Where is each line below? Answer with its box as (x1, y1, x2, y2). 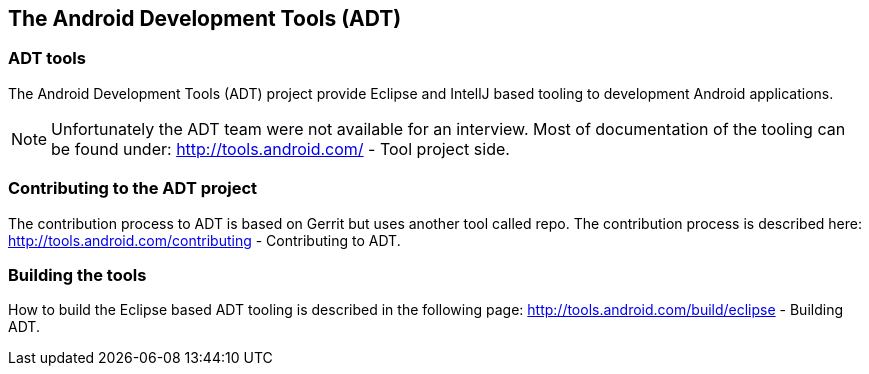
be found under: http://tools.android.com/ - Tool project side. (51, 138, 510, 159)
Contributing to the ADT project (8, 178, 258, 199)
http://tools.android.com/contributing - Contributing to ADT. (8, 231, 401, 249)
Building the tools (8, 264, 147, 285)
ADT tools (8, 48, 86, 69)
